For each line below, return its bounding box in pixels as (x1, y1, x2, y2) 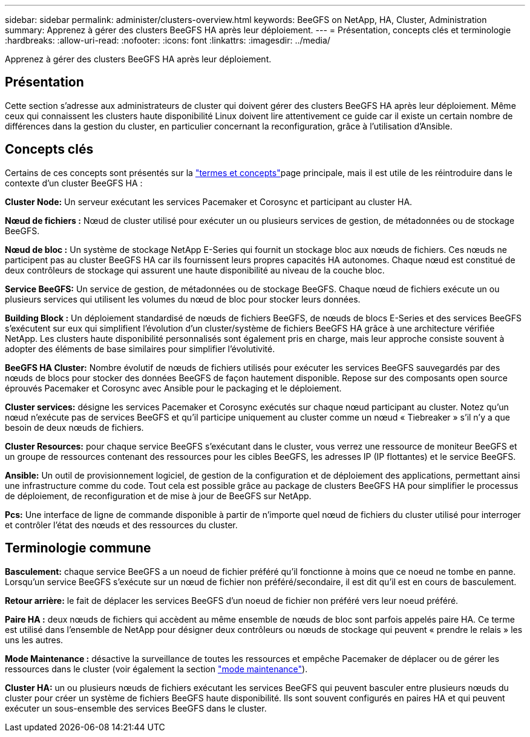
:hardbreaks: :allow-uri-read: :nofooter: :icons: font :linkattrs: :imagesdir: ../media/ (5, 35, 330, 45)
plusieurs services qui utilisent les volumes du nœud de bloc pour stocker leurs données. (5, 293, 361, 304)
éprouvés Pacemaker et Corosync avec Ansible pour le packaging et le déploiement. (5, 382, 342, 393)
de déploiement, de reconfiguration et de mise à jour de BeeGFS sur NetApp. (5, 490, 312, 501)
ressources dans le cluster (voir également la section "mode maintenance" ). (5, 663, 308, 674)
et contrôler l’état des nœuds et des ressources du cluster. (5, 519, 238, 530)
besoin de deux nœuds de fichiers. (5, 422, 144, 433)
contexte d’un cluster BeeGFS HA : (5, 177, 143, 188)
